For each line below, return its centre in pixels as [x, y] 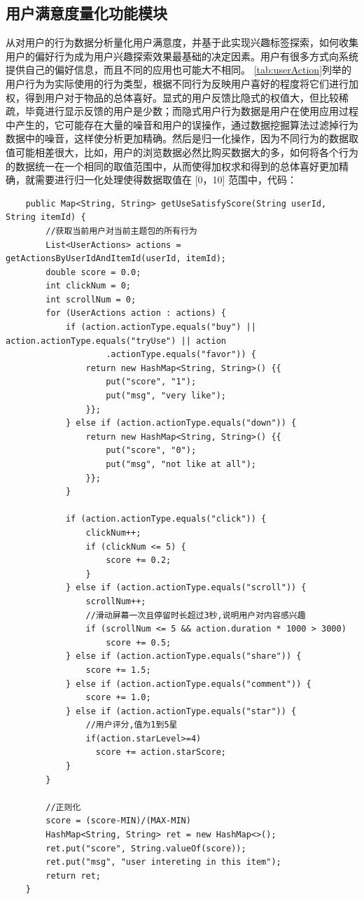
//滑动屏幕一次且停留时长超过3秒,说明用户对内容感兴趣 [196, 615]
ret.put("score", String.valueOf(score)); [146, 848]
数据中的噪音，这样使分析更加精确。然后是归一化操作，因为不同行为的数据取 [182, 138]
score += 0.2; [139, 560]
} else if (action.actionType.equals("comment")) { [188, 684]
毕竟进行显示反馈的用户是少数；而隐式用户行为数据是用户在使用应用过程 [191, 111]
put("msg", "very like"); [166, 396]
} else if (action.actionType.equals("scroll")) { [186, 588]
